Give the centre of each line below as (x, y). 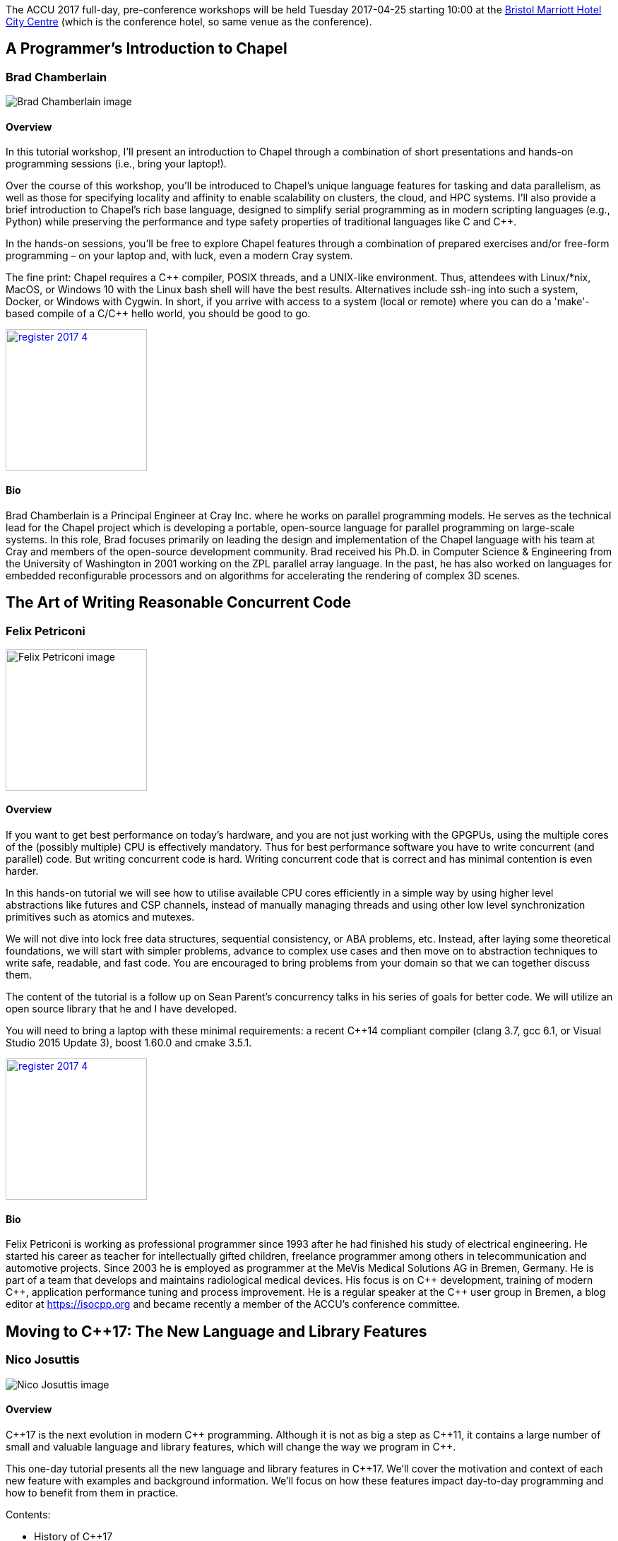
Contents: (28, 1514)
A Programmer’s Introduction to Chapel (147, 49)
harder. (22, 871)
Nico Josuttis (43, 1360)
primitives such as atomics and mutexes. (100, 917)
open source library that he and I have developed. (121, 1009)
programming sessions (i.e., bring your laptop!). (116, 164)
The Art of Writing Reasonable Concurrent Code (179, 603)
